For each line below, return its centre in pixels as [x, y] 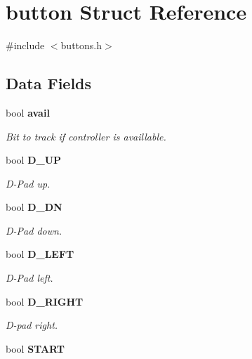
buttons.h [81, 45]
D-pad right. [32, 325]
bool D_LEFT [40, 254]
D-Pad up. [28, 183]
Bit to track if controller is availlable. [86, 136]
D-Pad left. [29, 278]
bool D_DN [34, 207]
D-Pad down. [34, 230]
